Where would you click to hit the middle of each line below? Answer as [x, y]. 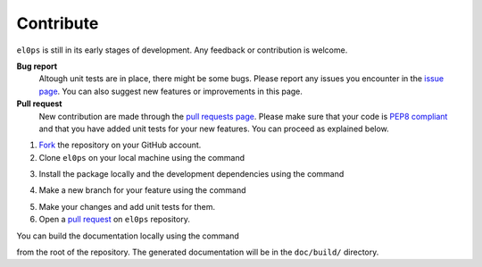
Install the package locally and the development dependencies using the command [191, 174]
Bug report [37, 66]
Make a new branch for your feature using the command [142, 190]
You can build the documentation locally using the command [128, 236]
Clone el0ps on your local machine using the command [142, 157]
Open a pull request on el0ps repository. [115, 220]
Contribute [58, 23]
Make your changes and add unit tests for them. [127, 206]
